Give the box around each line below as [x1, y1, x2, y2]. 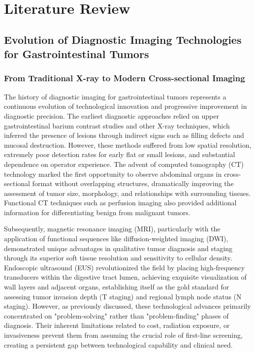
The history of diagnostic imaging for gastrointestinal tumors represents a [4, 91, 226, 101]
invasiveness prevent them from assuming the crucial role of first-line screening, [4, 330, 243, 340]
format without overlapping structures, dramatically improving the [32, 178, 234, 189]
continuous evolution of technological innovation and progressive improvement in [4, 101, 247, 111]
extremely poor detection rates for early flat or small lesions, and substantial [4, 149, 235, 160]
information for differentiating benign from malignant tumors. [4, 207, 191, 217]
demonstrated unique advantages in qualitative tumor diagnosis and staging [4, 243, 233, 253]
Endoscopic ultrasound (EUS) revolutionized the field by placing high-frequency [4, 262, 245, 272]
